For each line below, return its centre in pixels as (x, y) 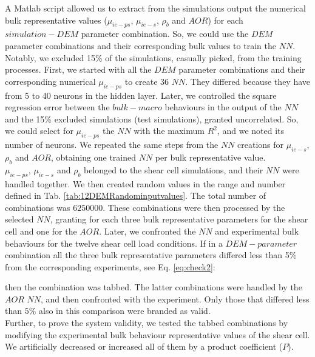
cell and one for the (41, 231)
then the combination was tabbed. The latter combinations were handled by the (154, 287)
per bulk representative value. (210, 157)
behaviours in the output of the (223, 107)
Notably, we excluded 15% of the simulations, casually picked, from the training (153, 57)
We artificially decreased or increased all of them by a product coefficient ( (144, 346)
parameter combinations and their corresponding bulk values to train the (141, 45)
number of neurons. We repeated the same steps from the (112, 145)
